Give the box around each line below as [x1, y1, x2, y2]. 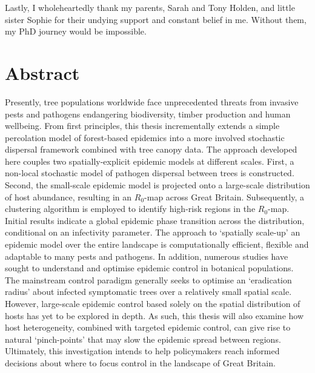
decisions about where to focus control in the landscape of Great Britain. [5, 356, 276, 369]
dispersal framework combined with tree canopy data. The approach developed [5, 143, 297, 156]
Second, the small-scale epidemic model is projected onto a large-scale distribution [5, 179, 310, 191]
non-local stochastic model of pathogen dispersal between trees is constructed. [5, 167, 294, 179]
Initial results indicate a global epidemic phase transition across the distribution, [5, 214, 305, 226]
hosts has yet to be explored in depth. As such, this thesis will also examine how [5, 309, 304, 322]
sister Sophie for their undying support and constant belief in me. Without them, [5, 13, 307, 25]
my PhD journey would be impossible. [5, 25, 147, 38]
